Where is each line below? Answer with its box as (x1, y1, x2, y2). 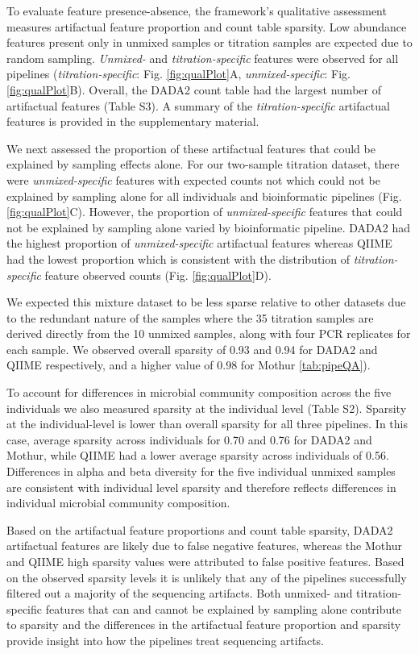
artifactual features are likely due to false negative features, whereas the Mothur (6, 537, 402, 554)
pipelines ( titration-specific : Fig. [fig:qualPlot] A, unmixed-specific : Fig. (6, 65, 351, 82)
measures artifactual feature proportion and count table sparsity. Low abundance (6, 18, 407, 35)
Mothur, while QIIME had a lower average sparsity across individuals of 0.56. (6, 447, 389, 464)
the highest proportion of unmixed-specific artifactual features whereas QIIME (6, 235, 392, 252)
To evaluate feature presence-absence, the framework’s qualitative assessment (6, 2, 387, 19)
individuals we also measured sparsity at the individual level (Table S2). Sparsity (6, 399, 407, 416)
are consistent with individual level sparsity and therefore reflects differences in (6, 478, 396, 495)
